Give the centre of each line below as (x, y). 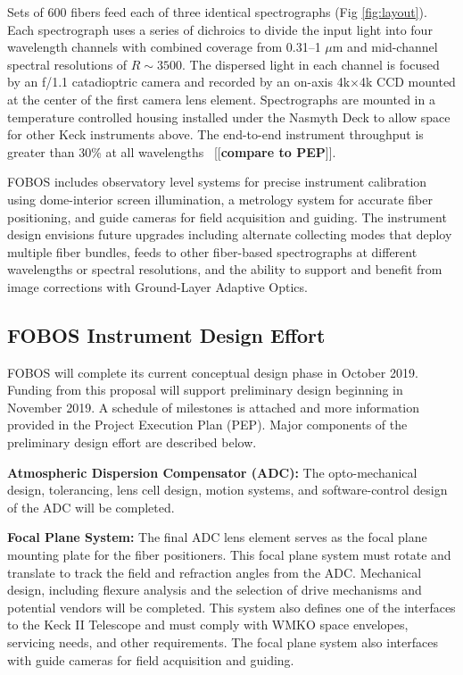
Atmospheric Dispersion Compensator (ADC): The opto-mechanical (212, 472)
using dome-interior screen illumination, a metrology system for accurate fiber (220, 199)
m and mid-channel (385, 47)
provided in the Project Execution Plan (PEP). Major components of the (207, 425)
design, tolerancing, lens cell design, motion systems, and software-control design (227, 490)
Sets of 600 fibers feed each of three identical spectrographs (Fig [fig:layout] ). (217, 12)
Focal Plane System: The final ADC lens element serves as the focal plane (217, 537)
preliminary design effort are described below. (132, 442)
